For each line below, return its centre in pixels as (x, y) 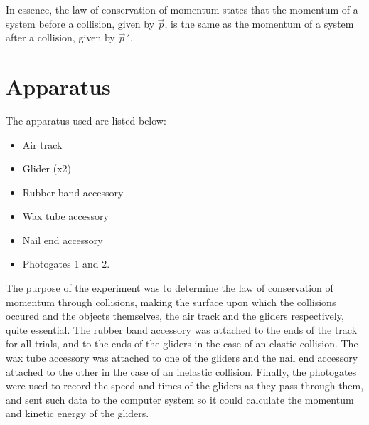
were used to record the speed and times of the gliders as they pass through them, (185, 385)
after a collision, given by (60, 37)
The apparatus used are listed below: (86, 120)
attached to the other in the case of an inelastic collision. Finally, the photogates (181, 371)
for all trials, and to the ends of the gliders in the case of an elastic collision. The (182, 343)
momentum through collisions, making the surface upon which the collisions (171, 301)
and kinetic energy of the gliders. (77, 413)
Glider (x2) (47, 168)
